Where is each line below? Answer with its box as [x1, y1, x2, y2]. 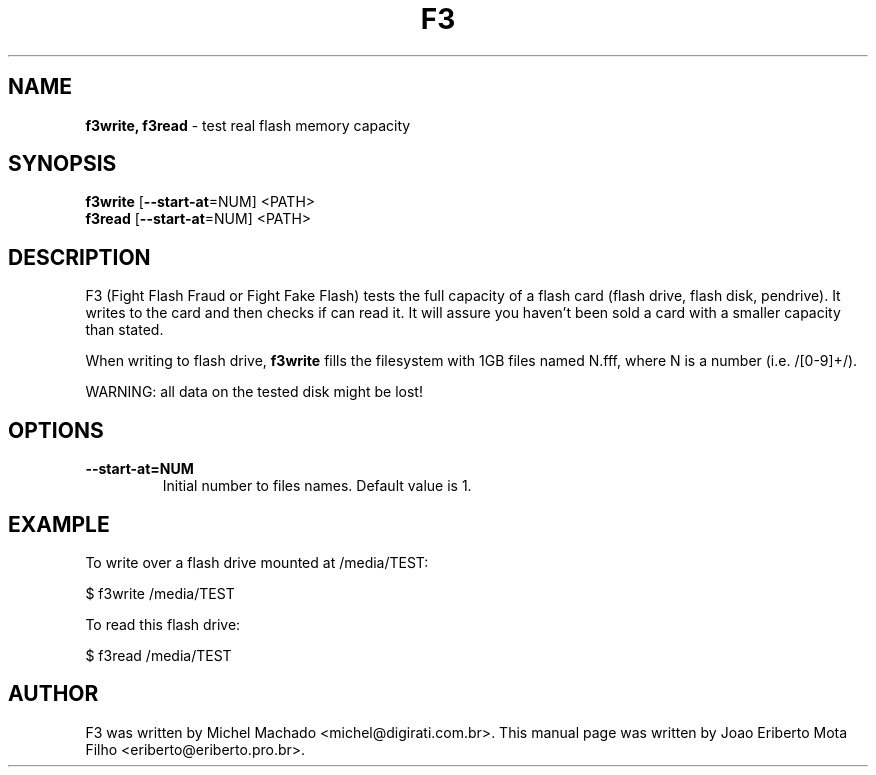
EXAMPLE [8, 511, 110, 537]
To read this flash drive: [85, 615, 241, 633]
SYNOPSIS [8, 151, 117, 177]
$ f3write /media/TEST [85, 584, 235, 602]
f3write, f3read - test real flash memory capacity [85, 116, 411, 134]
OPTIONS [8, 417, 104, 443]
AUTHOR [8, 681, 99, 707]
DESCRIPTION [8, 244, 151, 270]
